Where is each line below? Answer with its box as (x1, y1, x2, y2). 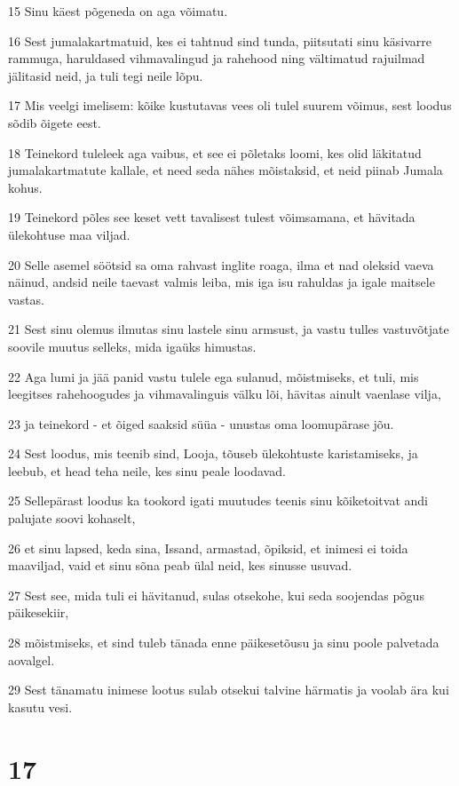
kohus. (8, 178, 43, 196)
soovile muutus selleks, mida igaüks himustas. (8, 337, 257, 355)
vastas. (8, 290, 44, 308)
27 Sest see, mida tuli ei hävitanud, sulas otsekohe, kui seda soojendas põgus (8, 585, 424, 604)
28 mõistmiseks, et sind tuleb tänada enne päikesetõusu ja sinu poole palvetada (8, 633, 439, 652)
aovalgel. (8, 650, 55, 669)
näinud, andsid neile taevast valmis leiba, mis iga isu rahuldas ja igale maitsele (8, 273, 435, 291)
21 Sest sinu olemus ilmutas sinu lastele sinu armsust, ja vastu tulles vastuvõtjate (8, 320, 449, 338)
